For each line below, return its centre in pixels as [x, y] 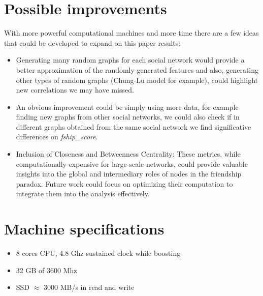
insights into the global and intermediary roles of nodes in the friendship [129, 174]
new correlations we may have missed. [75, 90]
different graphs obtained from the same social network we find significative [134, 126]
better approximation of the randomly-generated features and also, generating [137, 69]
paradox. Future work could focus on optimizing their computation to [124, 183]
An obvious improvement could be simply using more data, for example [127, 107]
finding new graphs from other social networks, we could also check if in [128, 117]
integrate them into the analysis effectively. [83, 194]
